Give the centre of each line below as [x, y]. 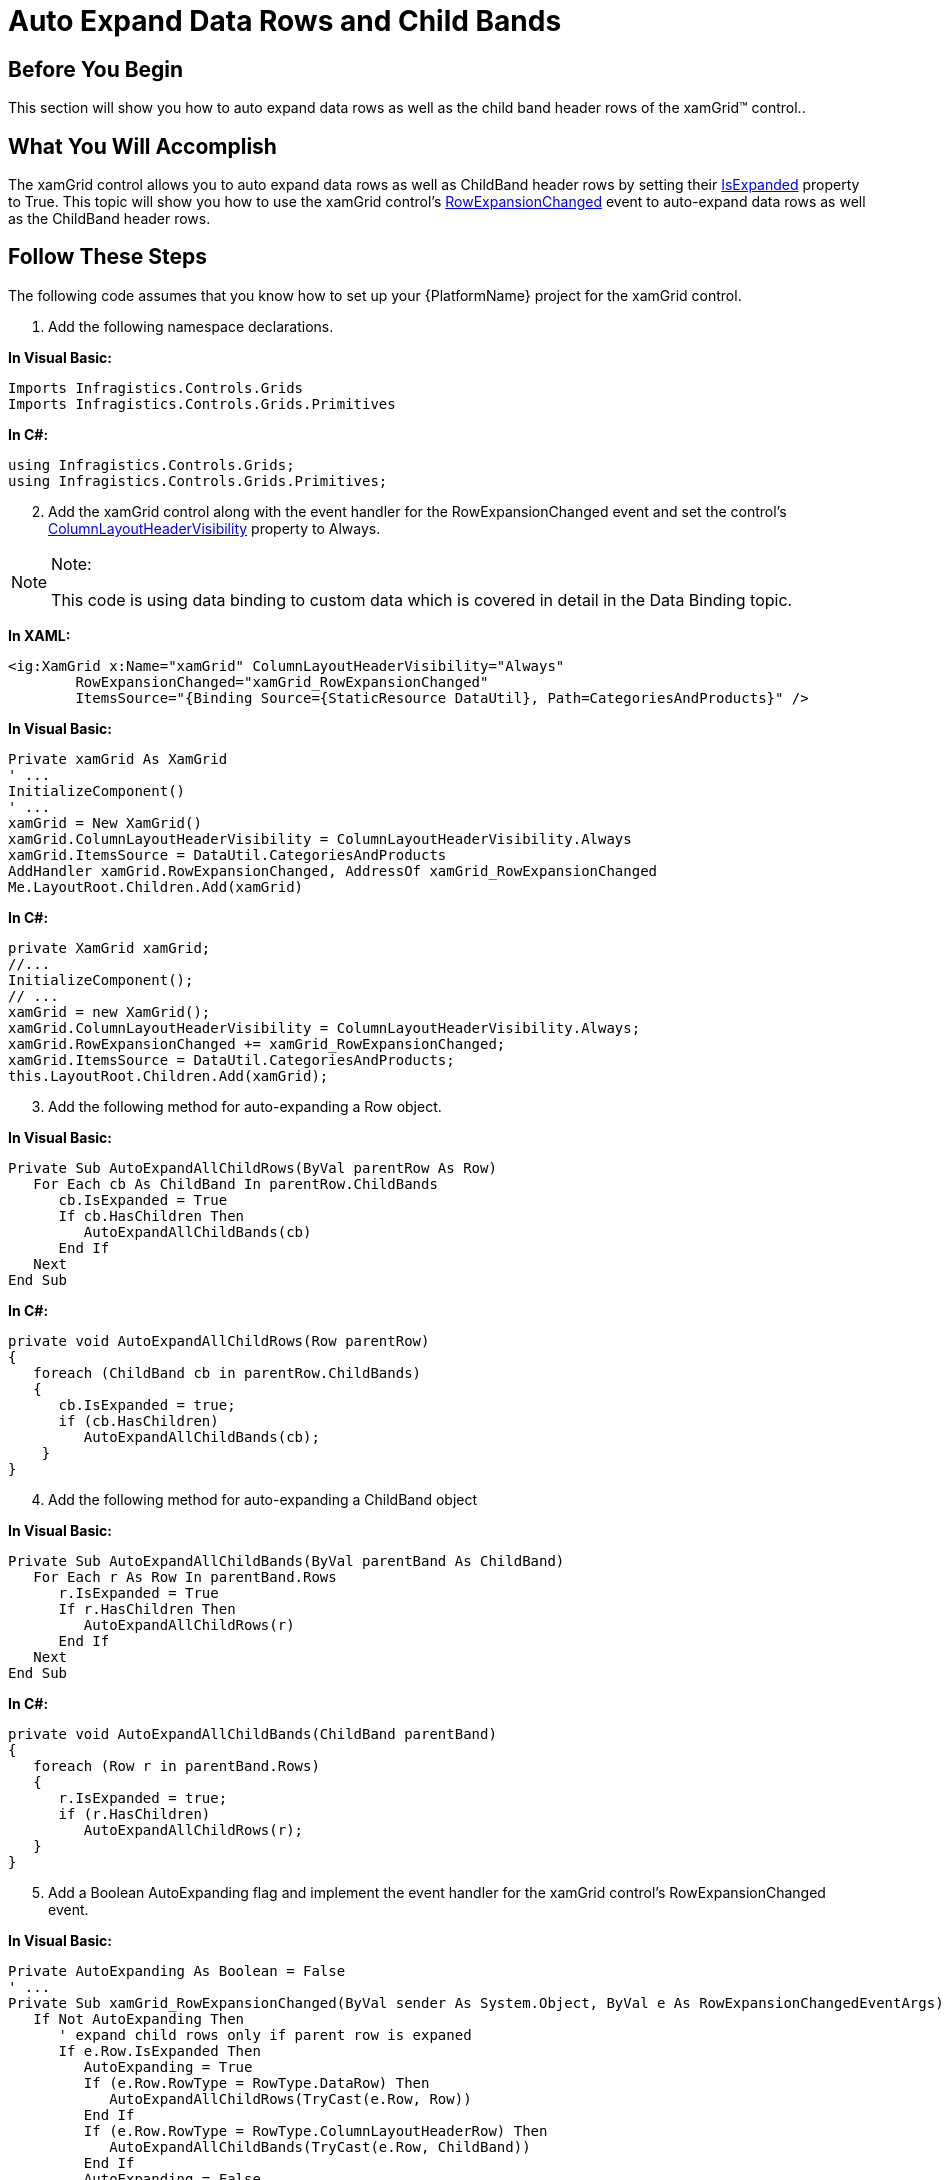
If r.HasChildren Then [147, 1608]
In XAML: [39, 635]
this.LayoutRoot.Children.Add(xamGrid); [168, 1075]
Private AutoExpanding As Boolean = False [177, 1970]
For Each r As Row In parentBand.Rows [185, 1576]
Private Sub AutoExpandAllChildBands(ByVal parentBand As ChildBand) [286, 1560]
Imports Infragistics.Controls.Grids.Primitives [202, 403]
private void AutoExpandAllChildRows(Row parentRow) [219, 1340]
